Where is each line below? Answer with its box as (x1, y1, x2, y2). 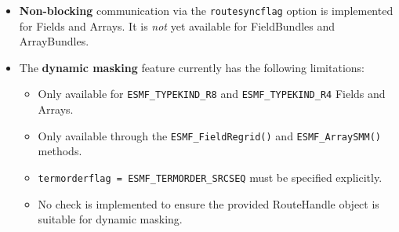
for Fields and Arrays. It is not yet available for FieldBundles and (19, 17, 336, 34)
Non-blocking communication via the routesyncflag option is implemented (19, 2, 394, 18)
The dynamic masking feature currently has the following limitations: (19, 59, 365, 75)
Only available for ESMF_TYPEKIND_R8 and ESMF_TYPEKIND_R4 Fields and (38, 85, 386, 102)
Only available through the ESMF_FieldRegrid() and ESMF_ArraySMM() (38, 127, 381, 143)
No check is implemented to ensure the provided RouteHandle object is (38, 195, 379, 212)
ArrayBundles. (19, 33, 89, 49)
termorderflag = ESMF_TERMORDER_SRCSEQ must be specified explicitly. (38, 169, 383, 185)
